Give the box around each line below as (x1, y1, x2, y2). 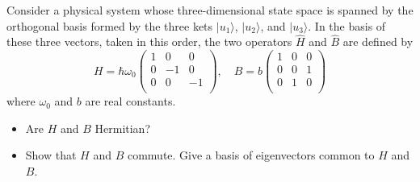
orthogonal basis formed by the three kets (6, 17, 213, 34)
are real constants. (85, 93, 176, 110)
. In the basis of (308, 17, 386, 34)
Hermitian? (94, 119, 151, 136)
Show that (25, 147, 77, 163)
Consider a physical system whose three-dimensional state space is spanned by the (6, 2, 414, 18)
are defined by (342, 33, 414, 50)
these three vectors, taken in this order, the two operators (6, 33, 292, 50)
